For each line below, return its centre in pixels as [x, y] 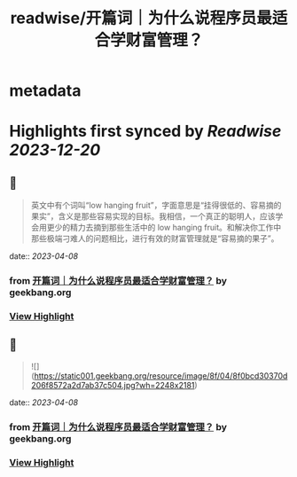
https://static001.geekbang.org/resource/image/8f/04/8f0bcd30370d [161, 375]
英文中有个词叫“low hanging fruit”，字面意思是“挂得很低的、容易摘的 [156, 206]
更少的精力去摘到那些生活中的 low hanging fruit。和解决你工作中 [164, 228]
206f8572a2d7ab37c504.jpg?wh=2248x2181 [113, 385]
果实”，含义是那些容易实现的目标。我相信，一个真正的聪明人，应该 [153, 216]
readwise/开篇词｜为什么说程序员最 [141, 18]
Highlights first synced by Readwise [145, 132]
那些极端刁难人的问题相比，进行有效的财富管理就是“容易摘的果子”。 [155, 238]
